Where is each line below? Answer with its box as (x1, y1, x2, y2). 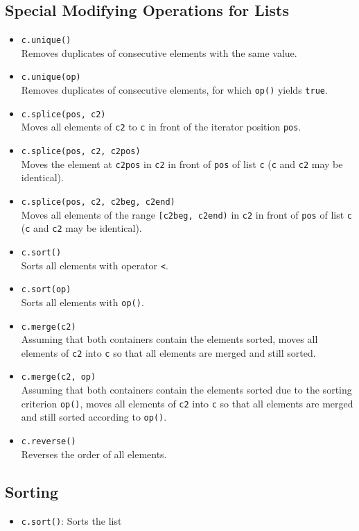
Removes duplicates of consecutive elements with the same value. (21, 45, 297, 60)
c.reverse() (21, 437, 76, 447)
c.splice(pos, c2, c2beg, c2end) (21, 196, 175, 207)
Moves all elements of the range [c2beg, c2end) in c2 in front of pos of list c (21, 207, 352, 221)
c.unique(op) (21, 72, 81, 83)
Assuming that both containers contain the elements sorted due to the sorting (21, 382, 352, 397)
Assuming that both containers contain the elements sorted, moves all (21, 332, 318, 346)
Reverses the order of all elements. (21, 446, 167, 461)
